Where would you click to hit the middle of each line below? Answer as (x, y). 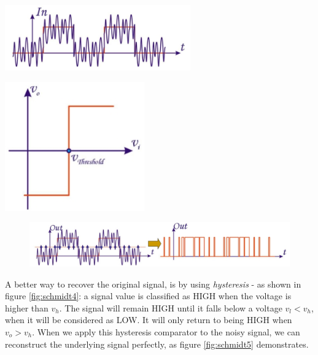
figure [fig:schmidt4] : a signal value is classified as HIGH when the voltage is (148, 296)
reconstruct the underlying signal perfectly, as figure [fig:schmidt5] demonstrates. (157, 344)
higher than (27, 307)
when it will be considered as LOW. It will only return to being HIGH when (149, 320)
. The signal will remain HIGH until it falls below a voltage (171, 307)
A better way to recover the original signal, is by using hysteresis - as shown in (153, 284)
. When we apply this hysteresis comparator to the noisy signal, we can (166, 332)
